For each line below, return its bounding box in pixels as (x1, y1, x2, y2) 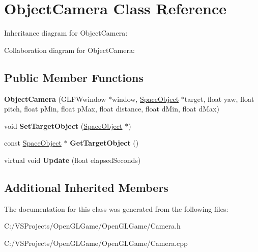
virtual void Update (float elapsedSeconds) (4, 154, 141, 165)
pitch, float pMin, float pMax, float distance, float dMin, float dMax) (4, 103, 219, 114)
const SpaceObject (4, 137, 62, 148)
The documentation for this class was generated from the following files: (4, 203, 228, 214)
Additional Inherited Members (4, 179, 168, 195)
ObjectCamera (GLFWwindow (4, 93, 106, 104)
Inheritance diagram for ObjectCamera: (4, 27, 128, 38)
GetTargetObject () (70, 137, 139, 148)
